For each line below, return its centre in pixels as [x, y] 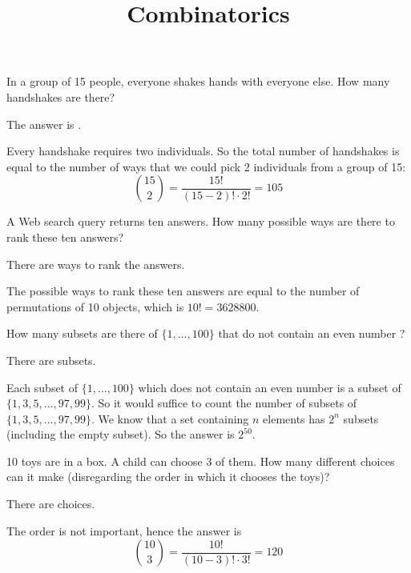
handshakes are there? [61, 96]
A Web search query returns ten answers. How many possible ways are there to [201, 221]
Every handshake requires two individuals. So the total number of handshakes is [203, 151]
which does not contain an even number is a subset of [270, 387]
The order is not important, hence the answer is [124, 530]
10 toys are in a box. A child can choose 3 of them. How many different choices [201, 461]
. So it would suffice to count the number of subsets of [224, 403]
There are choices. [51, 504]
